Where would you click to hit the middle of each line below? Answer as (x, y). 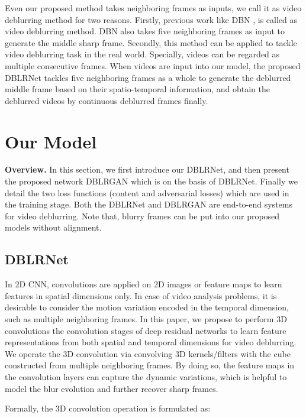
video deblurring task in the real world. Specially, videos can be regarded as (142, 54)
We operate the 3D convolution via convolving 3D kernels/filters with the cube (148, 353)
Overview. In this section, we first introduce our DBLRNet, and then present (147, 169)
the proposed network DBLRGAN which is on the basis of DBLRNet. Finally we (151, 181)
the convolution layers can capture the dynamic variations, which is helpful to (146, 376)
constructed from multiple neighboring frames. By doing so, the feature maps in (150, 365)
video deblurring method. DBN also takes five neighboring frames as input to (145, 31)
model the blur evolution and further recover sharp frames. (112, 388)
